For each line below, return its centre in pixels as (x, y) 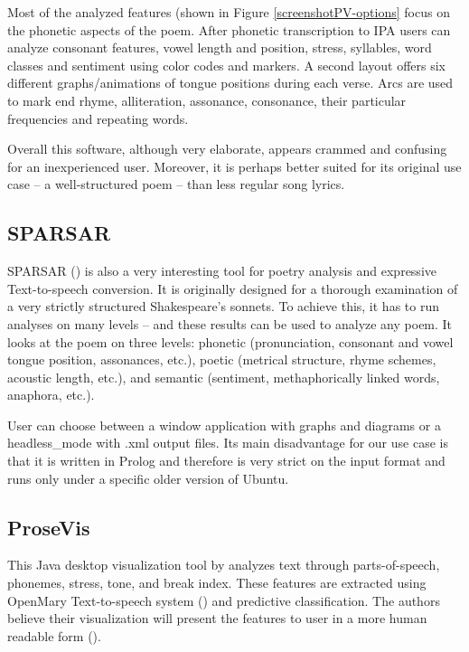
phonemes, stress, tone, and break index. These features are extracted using (217, 583)
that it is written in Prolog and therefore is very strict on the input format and (226, 461)
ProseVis (49, 527)
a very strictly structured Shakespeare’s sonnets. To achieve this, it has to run (224, 306)
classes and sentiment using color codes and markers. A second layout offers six (227, 65)
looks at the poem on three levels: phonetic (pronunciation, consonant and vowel (230, 341)
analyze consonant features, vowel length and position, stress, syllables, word (220, 47)
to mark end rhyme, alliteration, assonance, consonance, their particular (207, 100)
